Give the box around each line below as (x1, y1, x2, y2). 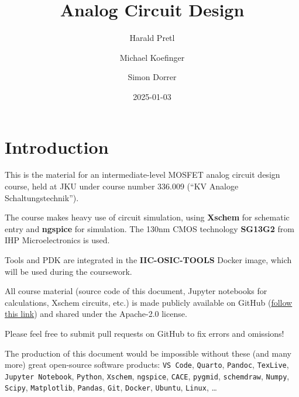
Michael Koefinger (119, 51, 185, 63)
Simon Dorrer (128, 71, 177, 83)
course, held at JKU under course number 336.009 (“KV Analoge (5, 180, 239, 192)
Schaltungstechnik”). (5, 191, 79, 203)
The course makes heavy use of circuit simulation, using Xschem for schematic (5, 211, 290, 223)
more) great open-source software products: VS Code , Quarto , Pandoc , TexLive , (5, 358, 289, 371)
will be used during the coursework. (5, 265, 132, 277)
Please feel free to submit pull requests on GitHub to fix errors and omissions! (5, 327, 284, 339)
